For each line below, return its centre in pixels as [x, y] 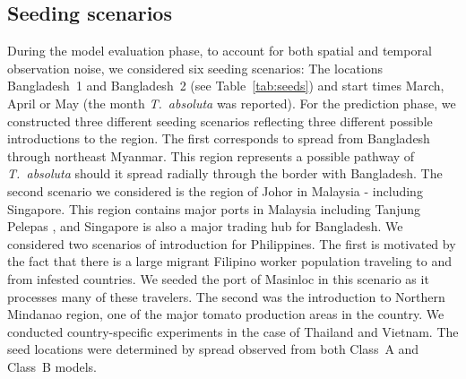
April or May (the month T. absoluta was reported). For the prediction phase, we [232, 103]
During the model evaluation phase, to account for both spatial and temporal [220, 51]
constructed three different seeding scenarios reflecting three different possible [220, 121]
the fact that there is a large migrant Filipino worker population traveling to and [229, 261]
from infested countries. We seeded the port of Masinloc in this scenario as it [218, 278]
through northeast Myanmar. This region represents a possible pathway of [211, 155]
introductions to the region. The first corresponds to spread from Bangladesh [219, 138]
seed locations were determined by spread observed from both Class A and [213, 349]
